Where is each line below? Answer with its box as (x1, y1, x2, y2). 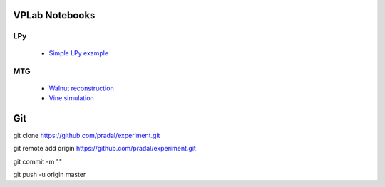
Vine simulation (48, 93, 94, 102)
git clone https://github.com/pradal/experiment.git (13, 131, 160, 139)
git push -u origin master (13, 171, 86, 178)
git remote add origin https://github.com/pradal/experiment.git (13, 144, 196, 153)
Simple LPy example (48, 48, 109, 57)
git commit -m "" (13, 157, 63, 166)
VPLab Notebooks (13, 9, 96, 21)
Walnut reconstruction (48, 84, 114, 92)
